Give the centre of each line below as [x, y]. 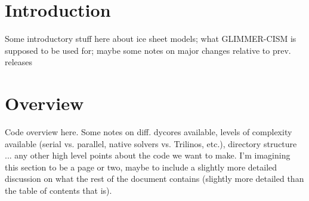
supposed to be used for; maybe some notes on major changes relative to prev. [148, 50]
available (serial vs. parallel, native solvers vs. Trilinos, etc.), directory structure [151, 143]
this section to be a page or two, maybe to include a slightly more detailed [141, 167]
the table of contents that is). [58, 190]
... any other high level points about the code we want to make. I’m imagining [148, 155]
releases [19, 62]
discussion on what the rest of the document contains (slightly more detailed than [154, 179]
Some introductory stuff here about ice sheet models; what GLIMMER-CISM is [151, 39]
